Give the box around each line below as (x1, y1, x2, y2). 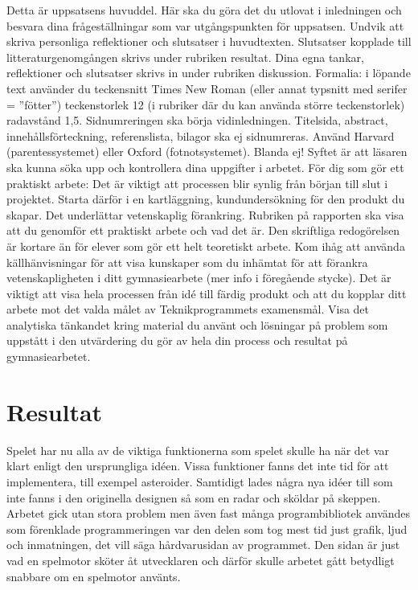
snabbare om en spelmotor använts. (6, 567, 181, 584)
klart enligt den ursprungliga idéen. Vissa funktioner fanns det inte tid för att (6, 457, 389, 474)
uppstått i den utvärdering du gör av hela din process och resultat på (6, 332, 348, 349)
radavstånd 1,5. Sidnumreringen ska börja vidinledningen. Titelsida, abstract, (6, 112, 388, 129)
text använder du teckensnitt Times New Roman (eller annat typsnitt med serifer (6, 80, 408, 96)
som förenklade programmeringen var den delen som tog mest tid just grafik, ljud (6, 520, 408, 537)
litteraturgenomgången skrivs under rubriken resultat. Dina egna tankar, (6, 48, 364, 65)
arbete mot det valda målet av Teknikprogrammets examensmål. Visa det (6, 301, 370, 318)
